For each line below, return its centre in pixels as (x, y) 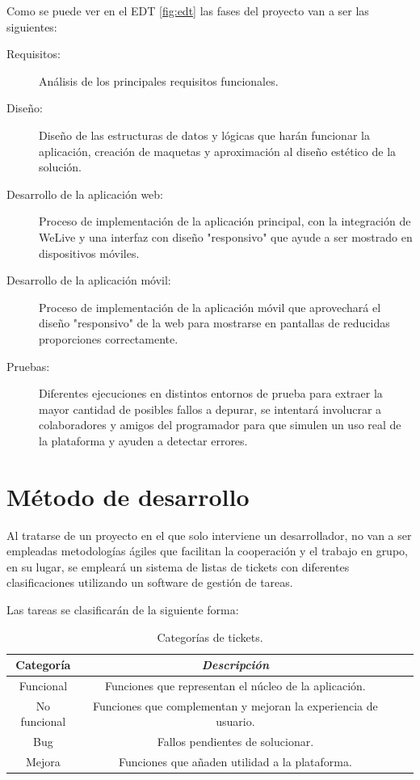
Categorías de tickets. (210, 637)
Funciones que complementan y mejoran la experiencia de (235, 705)
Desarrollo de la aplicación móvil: (89, 280)
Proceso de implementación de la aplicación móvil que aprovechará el (210, 307)
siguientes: (32, 26)
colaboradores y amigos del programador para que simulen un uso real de (220, 425)
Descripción (235, 665)
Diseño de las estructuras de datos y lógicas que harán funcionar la (204, 135)
